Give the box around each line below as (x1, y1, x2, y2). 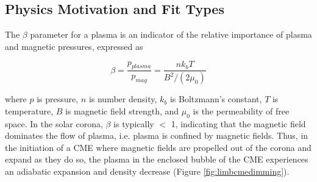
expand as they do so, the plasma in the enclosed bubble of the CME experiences (5, 153, 308, 166)
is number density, (88, 93, 157, 105)
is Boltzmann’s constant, (169, 93, 262, 105)
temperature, (5, 104, 54, 117)
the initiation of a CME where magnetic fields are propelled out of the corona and (5, 141, 312, 153)
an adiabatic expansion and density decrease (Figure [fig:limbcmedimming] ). (5, 165, 290, 178)
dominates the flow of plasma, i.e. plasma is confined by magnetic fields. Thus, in (5, 129, 308, 142)
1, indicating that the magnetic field (171, 117, 306, 130)
